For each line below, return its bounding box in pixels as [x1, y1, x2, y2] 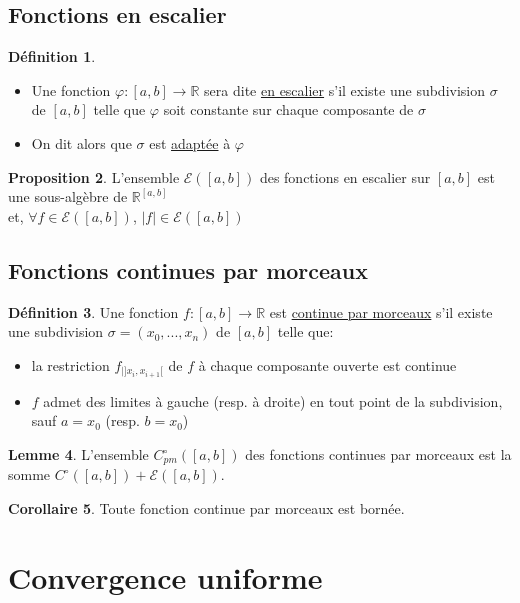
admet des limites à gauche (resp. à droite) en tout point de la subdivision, [43, 390, 503, 411]
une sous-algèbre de [8, 186, 128, 207]
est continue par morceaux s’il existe [269, 301, 493, 322]
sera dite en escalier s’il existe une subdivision [204, 79, 486, 100]
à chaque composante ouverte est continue [198, 354, 457, 375]
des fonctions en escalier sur [259, 166, 431, 187]
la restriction [31, 354, 110, 375]
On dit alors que [31, 132, 132, 153]
